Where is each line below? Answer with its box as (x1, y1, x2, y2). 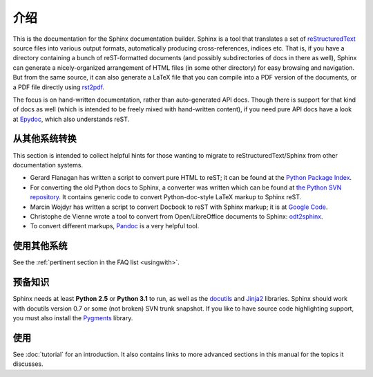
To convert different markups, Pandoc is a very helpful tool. (30, 222, 200, 230)
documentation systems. (12, 160, 83, 169)
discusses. (12, 360, 44, 368)
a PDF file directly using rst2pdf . (12, 83, 105, 91)
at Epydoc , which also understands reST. (12, 115, 130, 123)
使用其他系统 (12, 240, 68, 252)
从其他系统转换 (12, 133, 77, 145)
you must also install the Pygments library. (12, 313, 133, 322)
